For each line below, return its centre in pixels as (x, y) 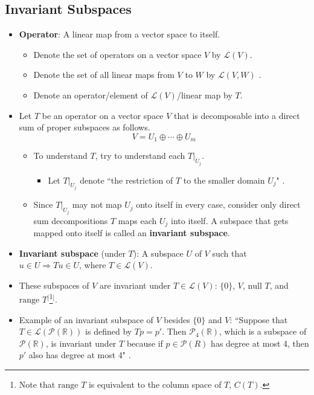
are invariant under (135, 285)
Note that (37, 384)
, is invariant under (81, 343)
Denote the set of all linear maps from (104, 75)
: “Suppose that (259, 319)
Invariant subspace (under (72, 253)
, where (93, 265)
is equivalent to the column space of (155, 384)
